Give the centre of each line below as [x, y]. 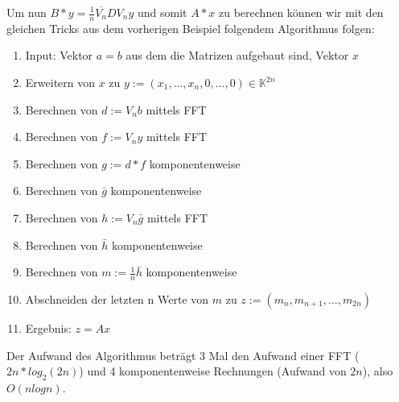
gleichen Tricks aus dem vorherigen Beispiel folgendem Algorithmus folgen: [191, 28]
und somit [162, 12]
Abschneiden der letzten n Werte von [117, 299]
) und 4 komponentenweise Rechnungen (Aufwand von [213, 371]
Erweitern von [60, 83]
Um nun [27, 12]
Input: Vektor [59, 55]
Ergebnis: [48, 328]
